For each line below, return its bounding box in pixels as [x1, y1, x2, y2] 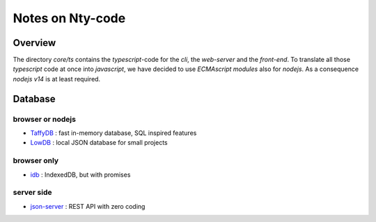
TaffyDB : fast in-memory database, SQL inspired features [30, 129, 197, 137]
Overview [13, 37, 56, 49]
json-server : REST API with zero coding [30, 202, 146, 210]
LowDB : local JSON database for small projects [30, 138, 168, 147]
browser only [13, 156, 59, 166]
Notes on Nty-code [13, 10, 126, 26]
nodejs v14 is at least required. [13, 74, 101, 83]
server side [13, 188, 52, 198]
